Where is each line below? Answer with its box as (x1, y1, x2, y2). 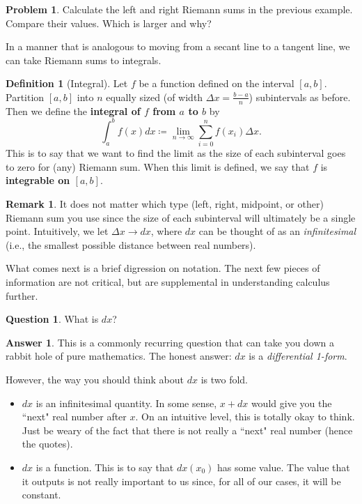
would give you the (251, 395, 332, 410)
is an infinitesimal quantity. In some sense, (36, 395, 217, 410)
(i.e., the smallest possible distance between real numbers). (6, 237, 256, 252)
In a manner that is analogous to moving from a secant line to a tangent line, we (6, 39, 350, 54)
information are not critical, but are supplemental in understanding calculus (6, 274, 330, 289)
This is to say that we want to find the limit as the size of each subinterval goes (6, 146, 346, 160)
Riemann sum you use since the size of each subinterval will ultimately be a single (6, 210, 356, 224)
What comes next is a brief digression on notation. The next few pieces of (6, 261, 320, 275)
